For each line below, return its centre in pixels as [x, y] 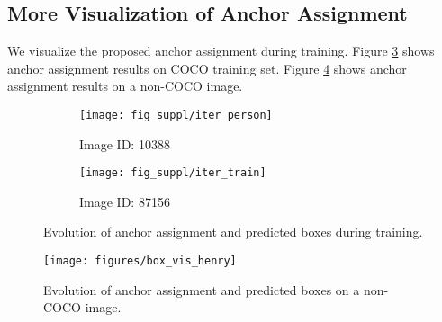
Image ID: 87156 [125, 201]
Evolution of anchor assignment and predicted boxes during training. [233, 232]
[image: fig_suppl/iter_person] [176, 115]
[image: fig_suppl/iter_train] [173, 173]
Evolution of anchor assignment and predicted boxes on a [202, 289]
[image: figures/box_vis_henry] [140, 261]
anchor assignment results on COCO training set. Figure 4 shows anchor [207, 68]
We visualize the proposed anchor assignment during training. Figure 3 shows [221, 51]
